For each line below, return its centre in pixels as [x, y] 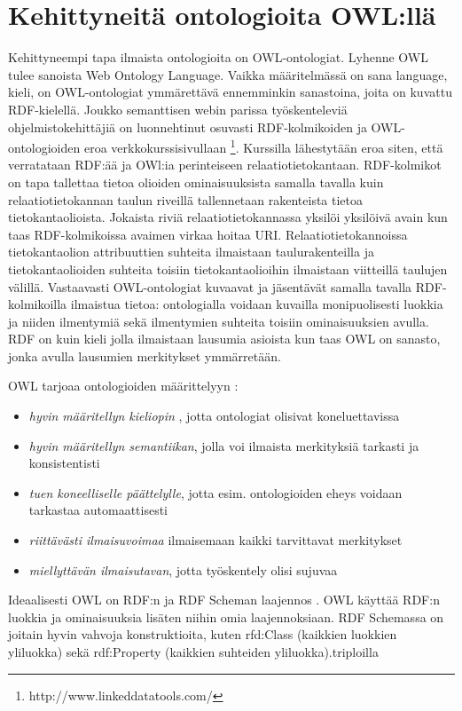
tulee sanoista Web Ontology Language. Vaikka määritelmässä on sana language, [228, 74]
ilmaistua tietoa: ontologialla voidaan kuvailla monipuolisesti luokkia [257, 304]
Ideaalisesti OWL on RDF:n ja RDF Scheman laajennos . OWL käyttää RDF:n [224, 600]
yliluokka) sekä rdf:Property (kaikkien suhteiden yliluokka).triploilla [193, 652]
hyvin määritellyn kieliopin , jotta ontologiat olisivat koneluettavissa [214, 416]
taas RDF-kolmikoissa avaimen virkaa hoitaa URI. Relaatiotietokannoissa [208, 234]
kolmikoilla [38, 304]
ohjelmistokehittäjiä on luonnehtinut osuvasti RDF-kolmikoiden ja [188, 126]
